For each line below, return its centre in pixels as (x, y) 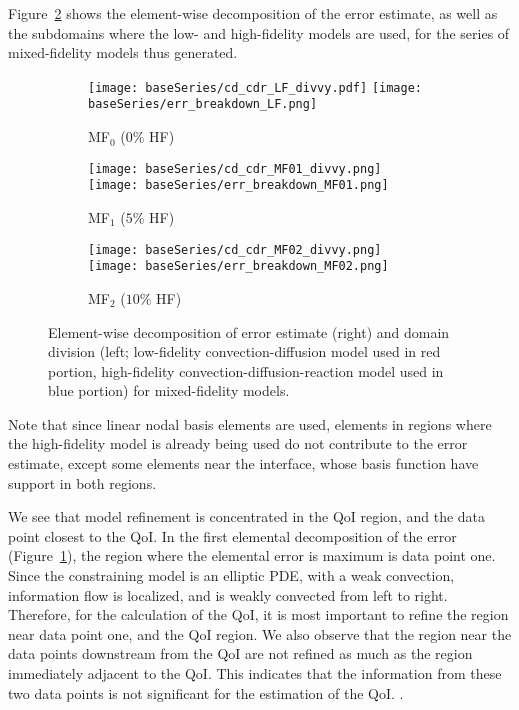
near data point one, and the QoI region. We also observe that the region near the (260, 633)
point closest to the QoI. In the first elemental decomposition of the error (232, 535)
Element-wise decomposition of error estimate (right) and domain (249, 331)
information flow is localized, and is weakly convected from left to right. (228, 594)
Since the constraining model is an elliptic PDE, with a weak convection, (231, 575)
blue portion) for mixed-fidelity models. (169, 390)
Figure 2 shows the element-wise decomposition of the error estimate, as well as (253, 13)
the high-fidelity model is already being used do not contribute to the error (238, 443)
